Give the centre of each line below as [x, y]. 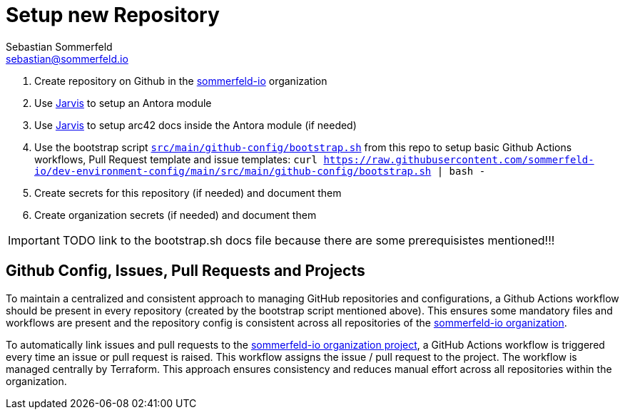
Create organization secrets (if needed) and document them [176, 215]
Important [34, 240]
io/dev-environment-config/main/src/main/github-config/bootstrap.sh [233, 171]
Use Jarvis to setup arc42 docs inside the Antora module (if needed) [195, 125]
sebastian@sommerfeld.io [67, 58]
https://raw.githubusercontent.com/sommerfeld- [459, 159]
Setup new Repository [113, 15]
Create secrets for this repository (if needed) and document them [188, 193]
